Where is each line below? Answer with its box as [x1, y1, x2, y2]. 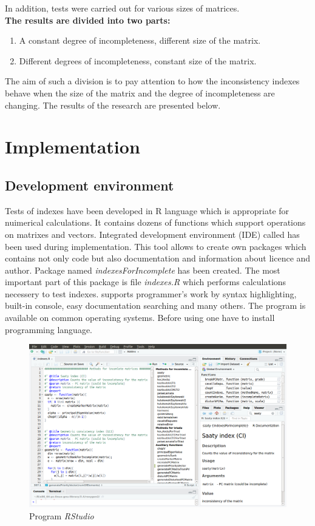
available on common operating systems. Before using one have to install [5, 311, 275, 324]
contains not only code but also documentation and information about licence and [5, 252, 311, 265]
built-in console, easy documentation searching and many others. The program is [5, 299, 306, 312]
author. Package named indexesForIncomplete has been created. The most [5, 263, 280, 276]
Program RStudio [29, 509, 94, 522]
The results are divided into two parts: [5, 13, 171, 26]
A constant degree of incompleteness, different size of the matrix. [19, 34, 261, 47]
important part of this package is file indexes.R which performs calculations [5, 275, 286, 288]
